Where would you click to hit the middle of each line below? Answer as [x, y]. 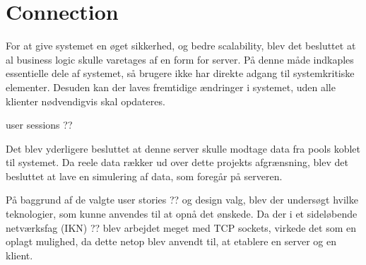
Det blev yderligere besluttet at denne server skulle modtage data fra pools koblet [183, 148]
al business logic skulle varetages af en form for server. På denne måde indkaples [180, 59]
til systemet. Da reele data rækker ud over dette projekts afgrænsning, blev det [177, 162]
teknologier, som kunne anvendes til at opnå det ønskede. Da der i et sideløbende [182, 214]
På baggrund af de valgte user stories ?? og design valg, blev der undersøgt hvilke [182, 200]
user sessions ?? [39, 125]
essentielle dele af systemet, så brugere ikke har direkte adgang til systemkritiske [180, 73]
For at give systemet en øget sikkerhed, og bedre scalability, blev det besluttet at [181, 46]
